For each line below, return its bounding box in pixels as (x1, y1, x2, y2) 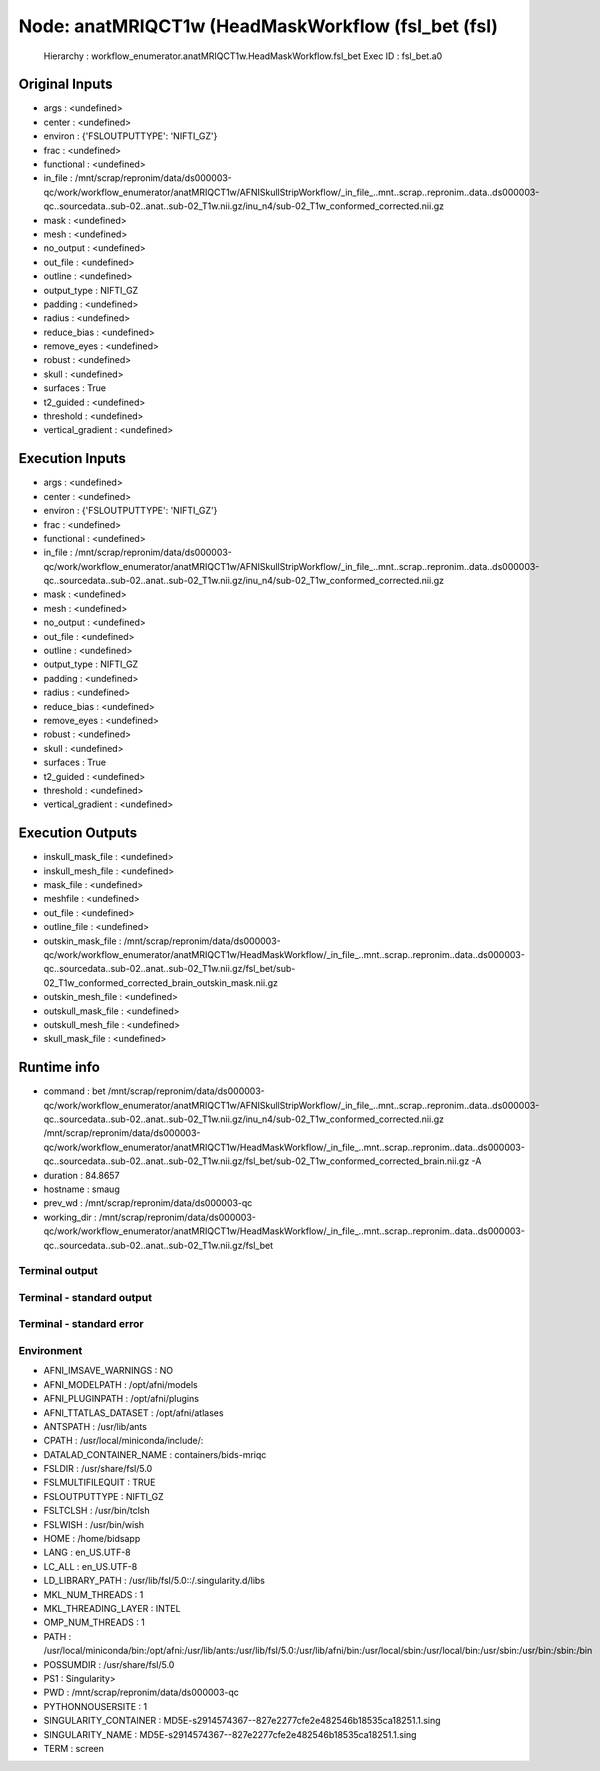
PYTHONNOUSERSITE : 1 (43, 1700, 148, 1712)
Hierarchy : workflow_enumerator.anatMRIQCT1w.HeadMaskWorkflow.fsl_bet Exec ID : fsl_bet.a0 (43, 50, 443, 62)
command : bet (43, 1085, 106, 1097)
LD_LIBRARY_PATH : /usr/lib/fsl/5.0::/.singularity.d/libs (43, 1575, 265, 1587)
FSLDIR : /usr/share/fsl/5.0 (43, 1463, 153, 1475)
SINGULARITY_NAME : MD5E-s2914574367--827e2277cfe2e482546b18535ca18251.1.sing (43, 1728, 417, 1740)
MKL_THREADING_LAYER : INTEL (43, 1602, 181, 1614)
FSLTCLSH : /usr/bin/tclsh (43, 1505, 150, 1517)
